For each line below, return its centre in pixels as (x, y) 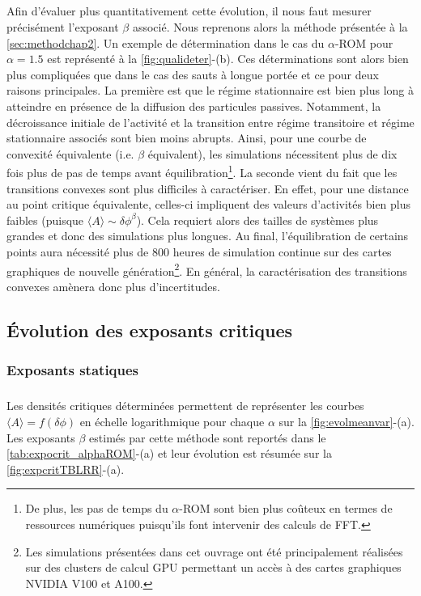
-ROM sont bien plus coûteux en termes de (286, 508)
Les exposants (41, 437)
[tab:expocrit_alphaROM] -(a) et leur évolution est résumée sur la (169, 453)
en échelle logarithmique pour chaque (172, 421)
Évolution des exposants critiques (150, 330)
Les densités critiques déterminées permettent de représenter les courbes (185, 406)
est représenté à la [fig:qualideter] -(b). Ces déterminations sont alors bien (228, 59)
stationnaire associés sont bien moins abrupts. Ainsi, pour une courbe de (187, 138)
